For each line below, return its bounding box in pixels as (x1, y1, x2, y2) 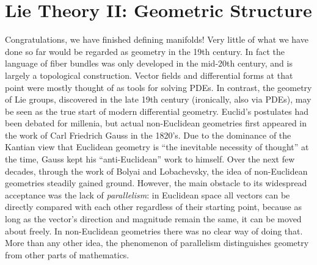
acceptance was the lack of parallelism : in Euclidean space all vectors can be (5, 188, 290, 201)
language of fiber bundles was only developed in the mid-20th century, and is (5, 57, 293, 70)
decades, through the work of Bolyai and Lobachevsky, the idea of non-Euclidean (5, 164, 308, 177)
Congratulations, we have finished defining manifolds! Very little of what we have (5, 33, 308, 46)
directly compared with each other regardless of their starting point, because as (5, 200, 302, 213)
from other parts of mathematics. (5, 248, 129, 261)
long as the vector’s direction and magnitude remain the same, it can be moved (5, 212, 302, 225)
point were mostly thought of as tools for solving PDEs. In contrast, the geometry (5, 81, 312, 93)
